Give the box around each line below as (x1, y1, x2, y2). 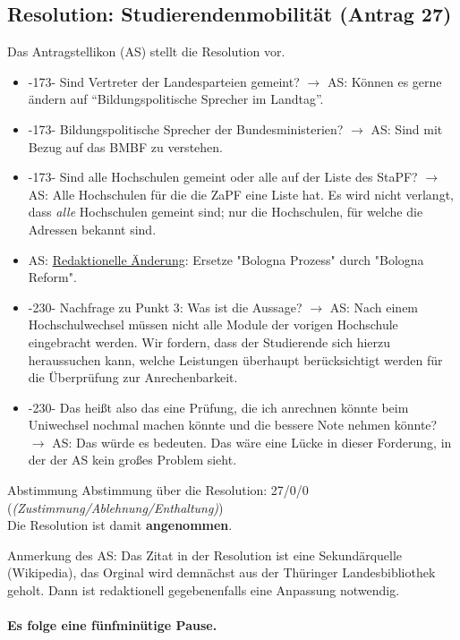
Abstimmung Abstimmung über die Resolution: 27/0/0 (7, 481, 309, 499)
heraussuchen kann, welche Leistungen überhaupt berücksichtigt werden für (28, 350, 443, 369)
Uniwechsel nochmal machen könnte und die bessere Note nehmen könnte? (28, 415, 438, 434)
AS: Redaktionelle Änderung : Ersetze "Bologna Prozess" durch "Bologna (28, 250, 424, 269)
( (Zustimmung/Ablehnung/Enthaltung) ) (7, 498, 224, 516)
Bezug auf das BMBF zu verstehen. (28, 137, 223, 156)
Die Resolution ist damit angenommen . (7, 516, 233, 534)
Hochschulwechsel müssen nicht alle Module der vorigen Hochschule (28, 315, 398, 334)
